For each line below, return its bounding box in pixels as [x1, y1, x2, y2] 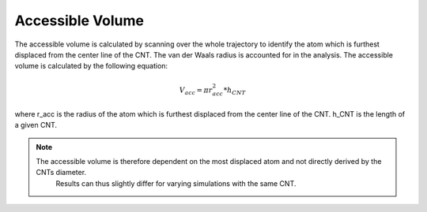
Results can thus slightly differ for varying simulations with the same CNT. [55, 178, 297, 188]
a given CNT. [14, 121, 58, 130]
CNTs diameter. [36, 168, 87, 177]
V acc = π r [179, 85, 213, 96]
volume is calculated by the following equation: [14, 61, 168, 71]
